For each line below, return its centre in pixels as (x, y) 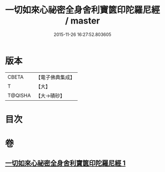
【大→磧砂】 (50, 95)
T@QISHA (19, 95)
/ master (82, 21)
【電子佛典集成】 (55, 77)
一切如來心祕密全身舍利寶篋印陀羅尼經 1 (66, 163)
